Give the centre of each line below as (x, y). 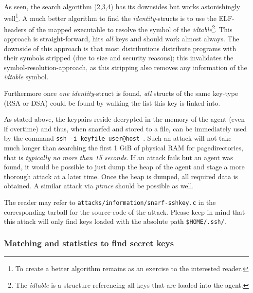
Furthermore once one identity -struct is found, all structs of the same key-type (121, 93)
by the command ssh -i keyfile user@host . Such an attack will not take (118, 138)
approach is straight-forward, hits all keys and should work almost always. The (122, 39)
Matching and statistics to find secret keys (89, 243)
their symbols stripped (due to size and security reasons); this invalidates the (119, 58)
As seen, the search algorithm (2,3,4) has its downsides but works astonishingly (122, 6)
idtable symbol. (26, 77)
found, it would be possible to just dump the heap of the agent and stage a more (124, 167)
